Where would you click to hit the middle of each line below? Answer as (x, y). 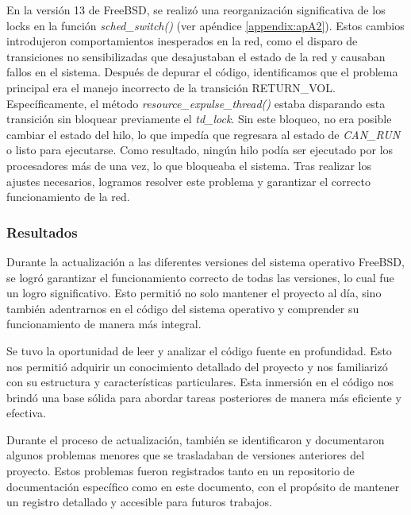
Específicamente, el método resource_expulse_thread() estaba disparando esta (196, 103)
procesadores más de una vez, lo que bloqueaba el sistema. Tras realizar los (189, 165)
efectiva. (26, 413)
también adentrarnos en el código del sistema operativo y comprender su (183, 308)
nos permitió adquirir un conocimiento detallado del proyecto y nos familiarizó (197, 366)
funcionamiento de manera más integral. (104, 324)
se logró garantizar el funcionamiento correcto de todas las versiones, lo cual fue (200, 277)
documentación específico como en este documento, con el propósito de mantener (203, 486)
